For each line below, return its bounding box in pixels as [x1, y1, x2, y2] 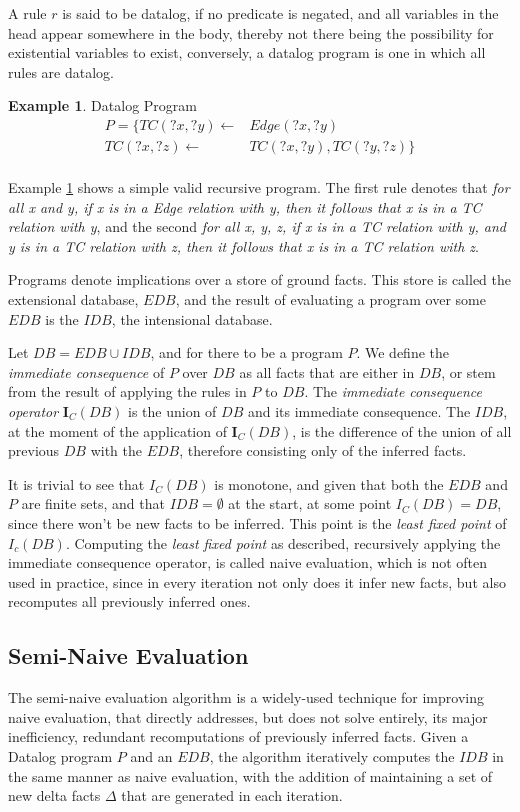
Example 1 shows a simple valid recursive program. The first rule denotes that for [8, 177, 510, 198]
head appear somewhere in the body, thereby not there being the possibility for [8, 22, 494, 43]
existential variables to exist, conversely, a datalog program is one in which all [8, 42, 486, 63]
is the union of [128, 401, 217, 421]
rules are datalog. [8, 61, 114, 82]
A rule [8, 3, 47, 23]
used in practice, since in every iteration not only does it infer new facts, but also [8, 571, 506, 592]
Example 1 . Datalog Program [8, 95, 197, 116]
